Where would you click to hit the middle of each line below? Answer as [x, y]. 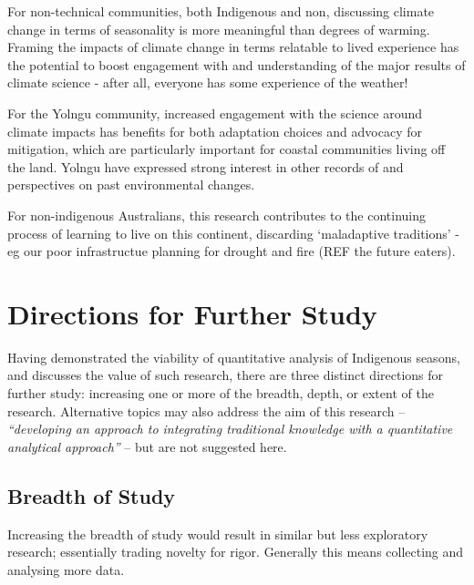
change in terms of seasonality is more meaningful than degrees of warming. [219, 29]
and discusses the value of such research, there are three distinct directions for [226, 375]
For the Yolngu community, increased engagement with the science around [215, 113]
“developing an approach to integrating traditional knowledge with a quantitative [230, 429]
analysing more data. [66, 569]
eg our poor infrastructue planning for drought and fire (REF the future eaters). [232, 251]
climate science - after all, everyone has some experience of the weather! [208, 82]
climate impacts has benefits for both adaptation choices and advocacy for [215, 131]
